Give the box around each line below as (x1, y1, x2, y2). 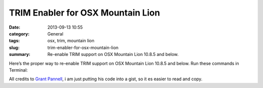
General (47, 31, 63, 36)
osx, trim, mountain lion (47, 38, 94, 44)
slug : (9, 44, 19, 51)
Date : (9, 24, 20, 30)
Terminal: (9, 67, 28, 73)
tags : (9, 38, 20, 44)
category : (9, 31, 30, 36)
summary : (9, 52, 31, 57)
